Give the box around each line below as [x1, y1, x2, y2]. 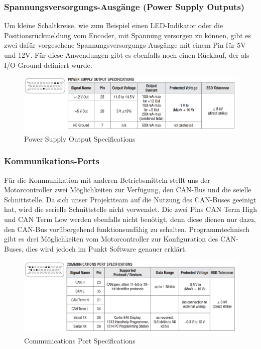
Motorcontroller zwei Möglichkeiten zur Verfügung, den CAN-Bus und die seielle [4, 184, 251, 195]
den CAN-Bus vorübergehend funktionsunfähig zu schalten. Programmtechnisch [4, 223, 249, 234]
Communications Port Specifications [24, 335, 136, 345]
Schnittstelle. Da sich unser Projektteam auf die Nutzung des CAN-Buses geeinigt [4, 194, 256, 204]
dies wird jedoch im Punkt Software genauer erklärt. [26, 243, 187, 254]
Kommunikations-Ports [4, 155, 99, 167]
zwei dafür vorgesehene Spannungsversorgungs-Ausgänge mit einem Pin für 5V [4, 40, 246, 50]
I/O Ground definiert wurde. [4, 59, 92, 70]
